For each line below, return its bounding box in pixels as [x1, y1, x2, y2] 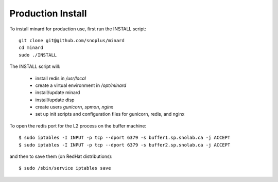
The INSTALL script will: [9, 63, 60, 69]
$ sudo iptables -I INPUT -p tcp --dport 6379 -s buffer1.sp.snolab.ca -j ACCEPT [19, 135, 231, 141]
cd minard [19, 45, 43, 51]
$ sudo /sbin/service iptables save [19, 165, 111, 171]
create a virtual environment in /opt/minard [35, 82, 127, 88]
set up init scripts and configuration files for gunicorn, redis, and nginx [35, 111, 185, 117]
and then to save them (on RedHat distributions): [9, 153, 113, 159]
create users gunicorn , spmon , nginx [35, 104, 113, 110]
